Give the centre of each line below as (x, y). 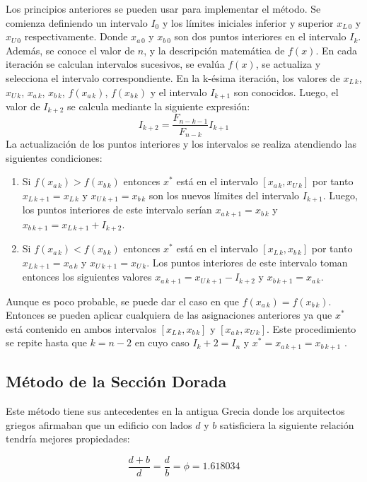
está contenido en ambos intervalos (81, 328)
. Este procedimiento (311, 328)
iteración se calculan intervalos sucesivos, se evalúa (115, 64)
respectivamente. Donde (76, 36)
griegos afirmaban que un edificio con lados (99, 424)
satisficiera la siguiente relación (287, 424)
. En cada (336, 50)
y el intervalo (179, 92)
